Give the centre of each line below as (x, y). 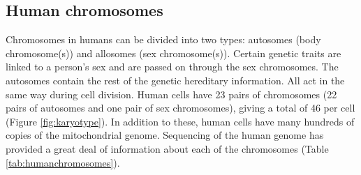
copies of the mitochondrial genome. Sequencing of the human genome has (165, 135)
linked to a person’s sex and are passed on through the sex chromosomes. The (172, 67)
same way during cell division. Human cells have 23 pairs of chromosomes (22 (171, 94)
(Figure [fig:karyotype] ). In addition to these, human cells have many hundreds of (180, 121)
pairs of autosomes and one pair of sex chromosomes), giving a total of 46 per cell (180, 108)
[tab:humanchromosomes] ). (63, 162)
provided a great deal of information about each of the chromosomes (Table (167, 148)
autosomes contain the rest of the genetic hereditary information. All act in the (175, 80)
